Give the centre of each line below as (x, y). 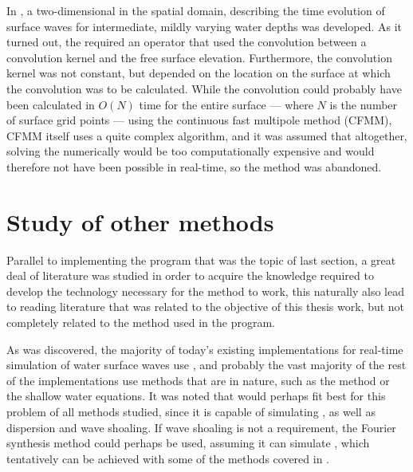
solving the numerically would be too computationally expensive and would (191, 151)
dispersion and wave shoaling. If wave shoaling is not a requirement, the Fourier (201, 427)
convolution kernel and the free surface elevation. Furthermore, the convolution (199, 57)
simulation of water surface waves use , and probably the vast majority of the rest (206, 365)
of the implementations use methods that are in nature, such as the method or (198, 380)
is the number (364, 104)
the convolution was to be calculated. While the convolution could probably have (204, 88)
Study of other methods (140, 221)
